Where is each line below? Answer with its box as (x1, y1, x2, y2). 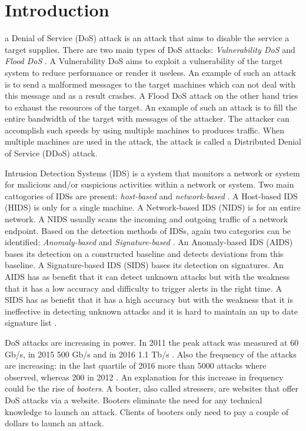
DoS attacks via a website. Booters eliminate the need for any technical (5, 393, 262, 406)
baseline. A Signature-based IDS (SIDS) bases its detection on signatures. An (5, 259, 284, 271)
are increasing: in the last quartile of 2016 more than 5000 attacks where (5, 359, 267, 372)
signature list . (5, 316, 57, 329)
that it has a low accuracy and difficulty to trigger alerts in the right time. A (5, 282, 282, 294)
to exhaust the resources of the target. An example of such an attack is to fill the (5, 101, 297, 113)
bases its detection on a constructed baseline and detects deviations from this (5, 247, 284, 259)
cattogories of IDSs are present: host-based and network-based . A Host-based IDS (5, 189, 298, 202)
